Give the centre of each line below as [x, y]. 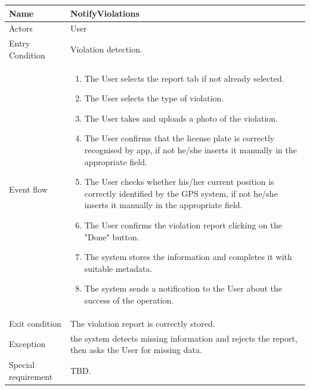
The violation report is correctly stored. [142, 323]
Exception [27, 344]
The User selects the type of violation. [154, 98]
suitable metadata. [118, 268]
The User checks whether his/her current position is [179, 182]
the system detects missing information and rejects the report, [184, 338]
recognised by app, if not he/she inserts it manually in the [190, 150]
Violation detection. [106, 49]
